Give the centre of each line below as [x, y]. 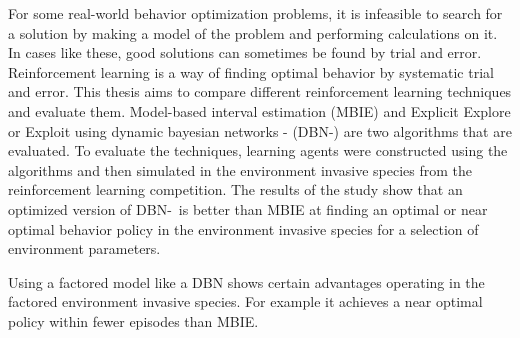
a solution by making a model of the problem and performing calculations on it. [253, 32]
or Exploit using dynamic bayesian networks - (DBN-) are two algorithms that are [260, 130]
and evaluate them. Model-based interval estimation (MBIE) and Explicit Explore [259, 110]
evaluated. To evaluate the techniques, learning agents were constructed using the [258, 150]
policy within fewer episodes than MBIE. [133, 320]
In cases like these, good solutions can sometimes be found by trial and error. [245, 52]
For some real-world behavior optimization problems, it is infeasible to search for [255, 13]
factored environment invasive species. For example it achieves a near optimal [245, 301]
